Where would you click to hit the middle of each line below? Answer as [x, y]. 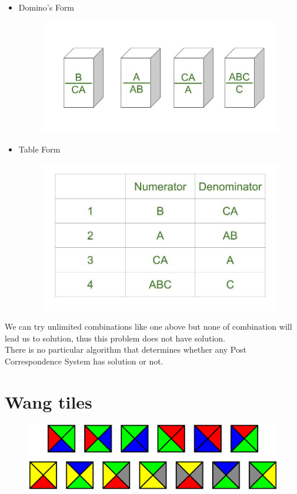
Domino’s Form [46, 7]
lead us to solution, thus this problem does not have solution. [115, 338]
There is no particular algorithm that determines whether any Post [126, 349]
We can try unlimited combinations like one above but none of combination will [148, 326]
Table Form [39, 149]
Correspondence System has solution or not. [84, 361]
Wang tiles [49, 401]
